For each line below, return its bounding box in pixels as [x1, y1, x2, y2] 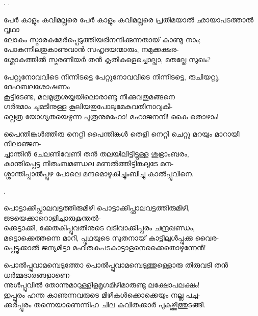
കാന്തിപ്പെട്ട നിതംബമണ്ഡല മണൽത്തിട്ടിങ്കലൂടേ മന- [4, 158, 174, 169]
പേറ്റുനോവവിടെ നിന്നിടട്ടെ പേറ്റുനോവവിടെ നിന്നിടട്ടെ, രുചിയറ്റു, [4, 71, 220, 82]
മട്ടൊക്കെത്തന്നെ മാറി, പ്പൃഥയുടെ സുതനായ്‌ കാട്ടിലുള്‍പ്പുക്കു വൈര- [4, 232, 219, 243]
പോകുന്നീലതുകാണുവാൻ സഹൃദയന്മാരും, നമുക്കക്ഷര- [4, 44, 179, 55]
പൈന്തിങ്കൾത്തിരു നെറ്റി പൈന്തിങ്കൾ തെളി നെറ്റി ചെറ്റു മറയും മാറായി [4, 128, 240, 139]
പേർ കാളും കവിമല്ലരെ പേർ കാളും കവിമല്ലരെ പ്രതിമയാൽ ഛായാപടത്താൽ [4, 14, 254, 24]
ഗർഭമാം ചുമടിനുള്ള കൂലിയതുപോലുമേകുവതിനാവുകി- [4, 101, 173, 112]
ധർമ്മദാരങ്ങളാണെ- [4, 269, 72, 280]
